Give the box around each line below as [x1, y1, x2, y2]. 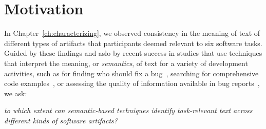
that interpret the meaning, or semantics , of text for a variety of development [4, 57, 248, 68]
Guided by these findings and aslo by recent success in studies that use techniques [4, 48, 262, 58]
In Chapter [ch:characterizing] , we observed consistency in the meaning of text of [4, 28, 260, 38]
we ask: [4, 88, 27, 98]
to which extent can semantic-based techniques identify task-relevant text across [4, 105, 253, 116]
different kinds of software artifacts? [4, 115, 118, 125]
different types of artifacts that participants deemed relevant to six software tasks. [4, 37, 262, 48]
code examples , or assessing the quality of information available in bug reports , [4, 78, 260, 89]
